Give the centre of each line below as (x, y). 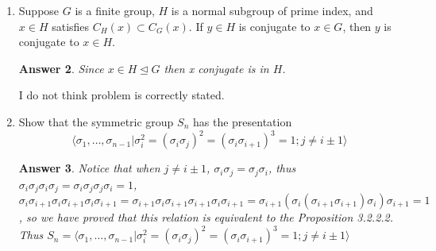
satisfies (71, 26)
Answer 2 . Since (61, 68)
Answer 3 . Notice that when (89, 168)
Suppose (39, 10)
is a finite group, (115, 10)
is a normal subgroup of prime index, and (272, 10)
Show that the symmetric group (96, 121)
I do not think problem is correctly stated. (122, 95)
